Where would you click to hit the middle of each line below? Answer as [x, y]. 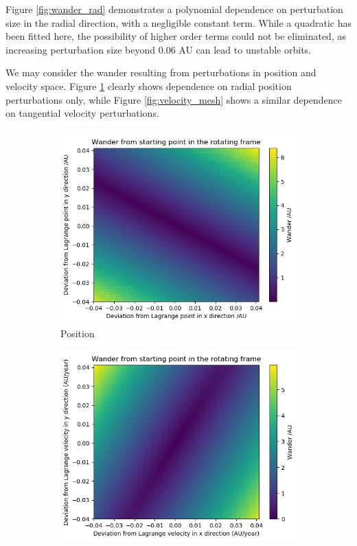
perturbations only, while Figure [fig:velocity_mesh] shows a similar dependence [174, 99]
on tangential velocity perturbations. [82, 113]
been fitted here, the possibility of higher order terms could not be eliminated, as [176, 36]
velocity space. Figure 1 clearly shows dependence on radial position [149, 86]
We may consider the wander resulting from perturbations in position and [161, 72]
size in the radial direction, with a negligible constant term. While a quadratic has [179, 22]
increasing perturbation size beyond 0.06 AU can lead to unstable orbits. [158, 49]
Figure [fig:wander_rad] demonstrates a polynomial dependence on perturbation [174, 9]
